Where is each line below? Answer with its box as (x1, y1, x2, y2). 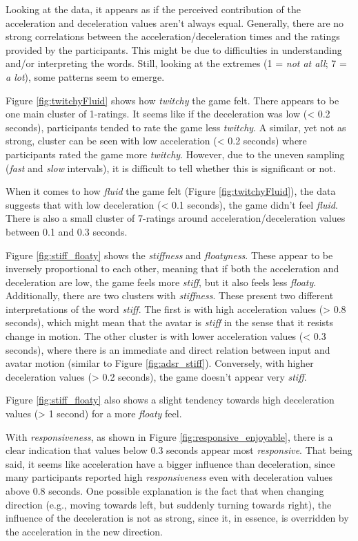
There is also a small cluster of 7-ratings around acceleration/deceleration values (6, 211, 346, 225)
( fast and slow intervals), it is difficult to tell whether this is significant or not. (6, 160, 336, 175)
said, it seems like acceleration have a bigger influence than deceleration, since (6, 456, 335, 471)
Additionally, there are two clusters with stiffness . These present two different (6, 288, 334, 303)
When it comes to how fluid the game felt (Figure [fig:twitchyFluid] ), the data (6, 184, 336, 198)
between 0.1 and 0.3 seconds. (6, 224, 128, 238)
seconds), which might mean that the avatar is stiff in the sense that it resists (6, 315, 334, 330)
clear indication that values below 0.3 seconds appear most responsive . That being (6, 443, 352, 457)
